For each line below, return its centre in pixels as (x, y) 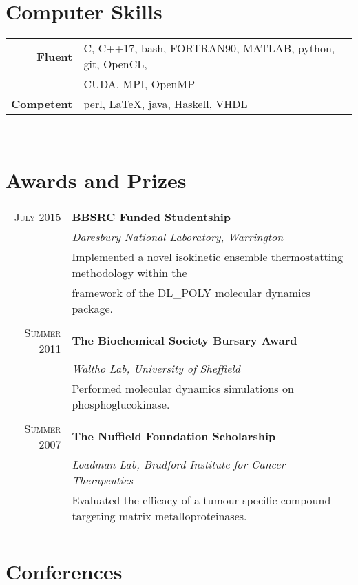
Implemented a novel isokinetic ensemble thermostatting (208, 256)
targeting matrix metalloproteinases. (159, 515)
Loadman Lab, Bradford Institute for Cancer (179, 464)
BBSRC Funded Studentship (151, 216)
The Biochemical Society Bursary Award (185, 340)
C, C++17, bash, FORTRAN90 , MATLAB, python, (209, 48)
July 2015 (38, 216)
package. (92, 308)
